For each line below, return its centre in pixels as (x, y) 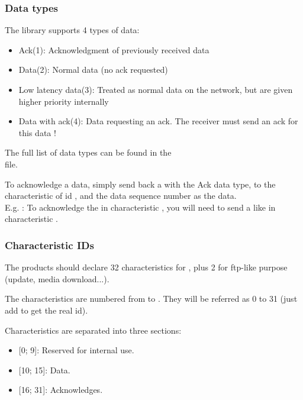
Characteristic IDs (49, 245)
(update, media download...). (57, 278)
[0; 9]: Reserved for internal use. (76, 350)
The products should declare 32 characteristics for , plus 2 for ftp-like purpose (146, 267)
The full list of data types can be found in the (88, 152)
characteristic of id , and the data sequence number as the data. (121, 196)
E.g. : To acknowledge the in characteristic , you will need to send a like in (140, 207)
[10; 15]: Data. (44, 370)
